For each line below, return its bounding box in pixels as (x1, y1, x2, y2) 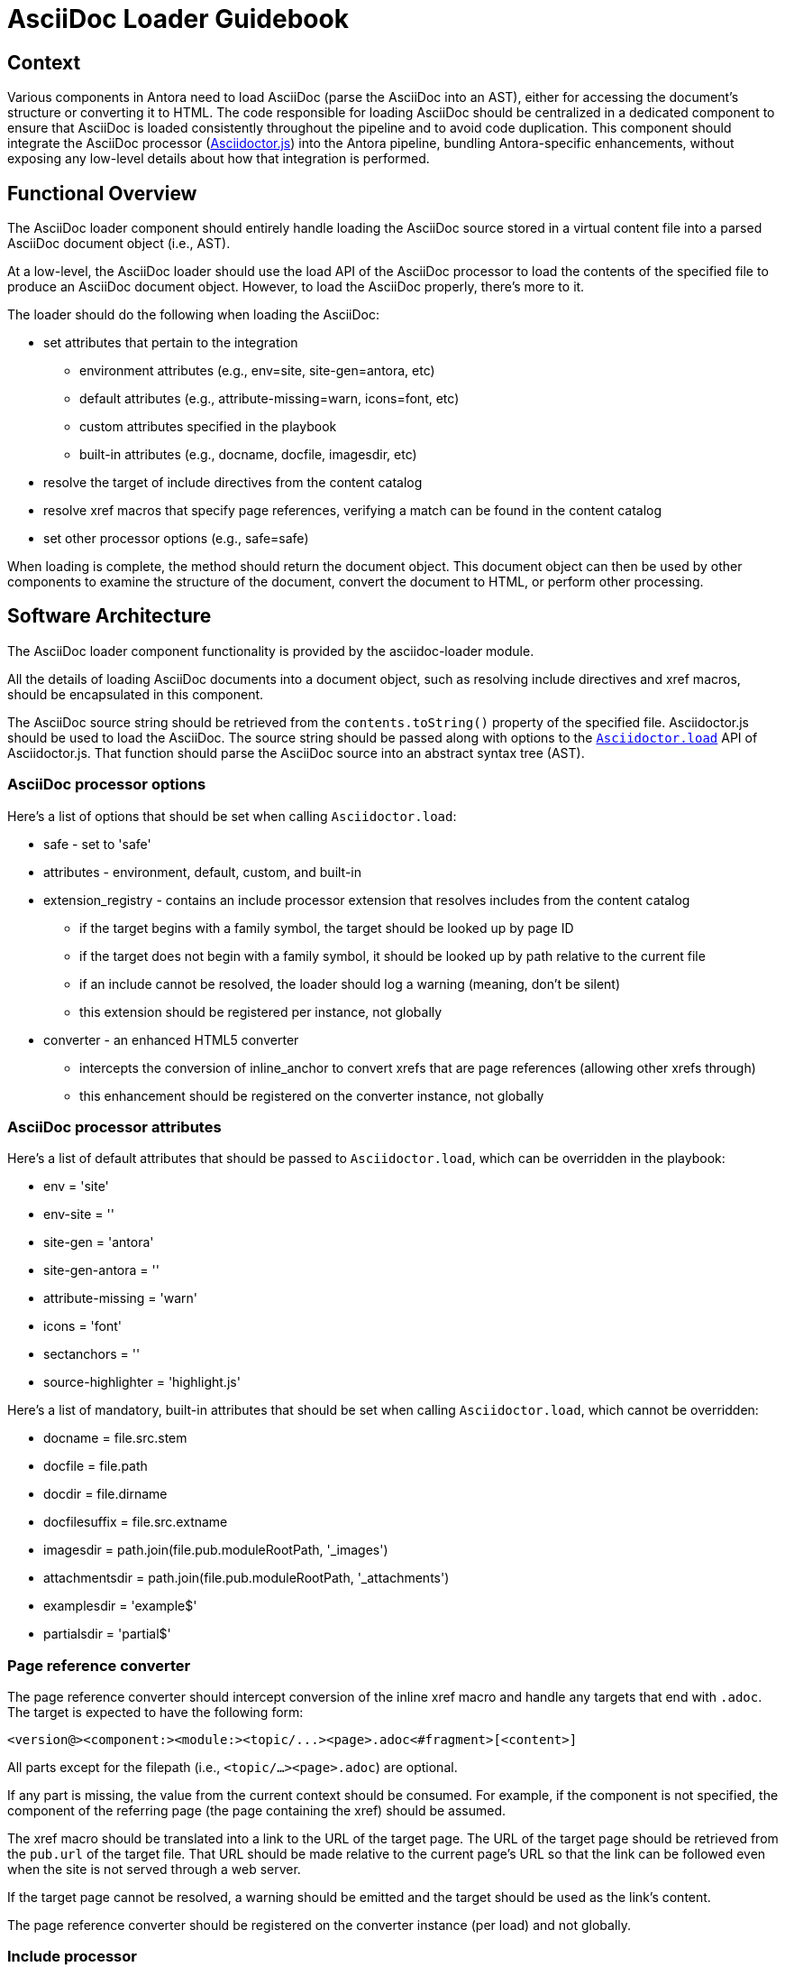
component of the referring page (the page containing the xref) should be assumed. (7, 1803, 507, 1819)
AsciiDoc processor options (7, 775, 206, 794)
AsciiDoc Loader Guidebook (7, 4, 349, 34)
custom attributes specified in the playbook (79, 419, 337, 435)
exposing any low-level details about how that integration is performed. (7, 151, 430, 167)
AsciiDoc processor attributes (7, 1117, 222, 1136)
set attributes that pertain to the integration (43, 335, 298, 351)
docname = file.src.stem (43, 1430, 187, 1446)
